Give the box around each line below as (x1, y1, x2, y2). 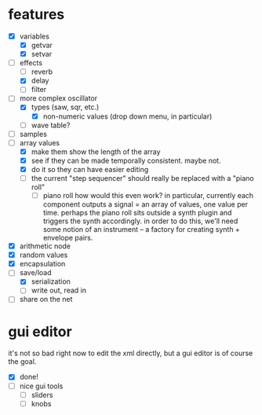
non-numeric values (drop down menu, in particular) (42, 112, 213, 121)
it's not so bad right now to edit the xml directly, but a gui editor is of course (8, 348, 253, 358)
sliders (31, 390, 53, 399)
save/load (19, 268, 52, 277)
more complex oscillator (19, 94, 98, 103)
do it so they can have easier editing (31, 164, 149, 174)
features (8, 6, 65, 24)
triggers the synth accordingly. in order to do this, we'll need (42, 216, 238, 226)
